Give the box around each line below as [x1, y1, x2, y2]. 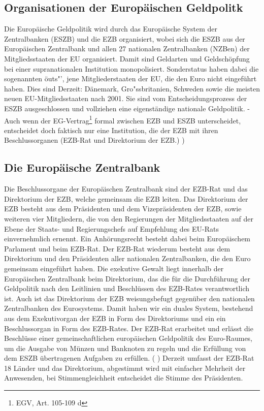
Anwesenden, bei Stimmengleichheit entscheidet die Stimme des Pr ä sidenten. [4, 372, 243, 383]
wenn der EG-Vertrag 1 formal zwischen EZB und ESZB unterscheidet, [22, 113, 241, 125]
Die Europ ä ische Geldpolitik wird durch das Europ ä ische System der [4, 23, 218, 34]
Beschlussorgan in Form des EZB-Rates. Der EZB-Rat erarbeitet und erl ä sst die [4, 323, 253, 333]
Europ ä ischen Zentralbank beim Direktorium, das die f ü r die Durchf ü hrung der [4, 273, 250, 283]
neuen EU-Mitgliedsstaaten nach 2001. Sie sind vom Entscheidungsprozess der [4, 93, 247, 104]
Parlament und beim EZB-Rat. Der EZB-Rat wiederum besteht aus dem [4, 243, 230, 254]
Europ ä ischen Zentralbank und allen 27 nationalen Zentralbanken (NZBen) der [4, 43, 250, 54]
